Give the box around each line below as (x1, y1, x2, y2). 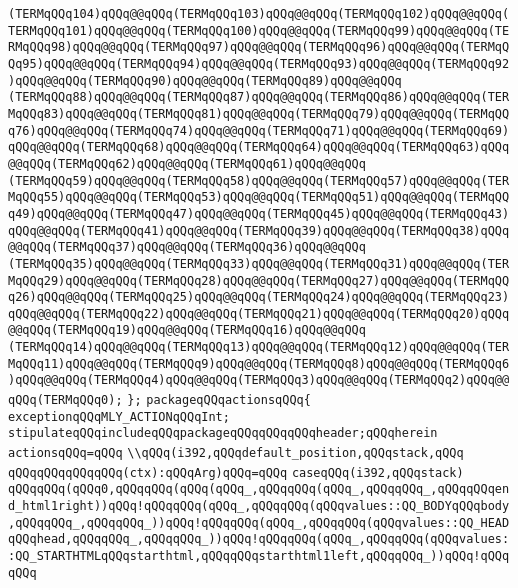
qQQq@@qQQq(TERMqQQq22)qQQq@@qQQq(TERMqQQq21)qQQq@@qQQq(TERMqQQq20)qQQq (8, 306, 510, 321)
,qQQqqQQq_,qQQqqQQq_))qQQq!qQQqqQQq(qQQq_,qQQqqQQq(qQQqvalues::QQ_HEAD (8, 515, 510, 530)
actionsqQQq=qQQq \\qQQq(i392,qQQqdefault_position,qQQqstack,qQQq (8, 446, 464, 461)
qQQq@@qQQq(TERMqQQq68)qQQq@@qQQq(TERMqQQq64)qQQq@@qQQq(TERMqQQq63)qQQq (8, 140, 510, 155)
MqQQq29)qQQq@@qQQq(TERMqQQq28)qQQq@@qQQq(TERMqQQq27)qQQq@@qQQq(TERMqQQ (8, 273, 510, 288)
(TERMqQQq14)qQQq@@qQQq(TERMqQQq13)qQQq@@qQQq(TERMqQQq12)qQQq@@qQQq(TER (8, 340, 510, 355)
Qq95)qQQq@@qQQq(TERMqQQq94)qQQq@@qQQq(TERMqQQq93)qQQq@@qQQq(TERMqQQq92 (8, 56, 510, 71)
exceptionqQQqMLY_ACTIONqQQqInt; (8, 409, 230, 424)
